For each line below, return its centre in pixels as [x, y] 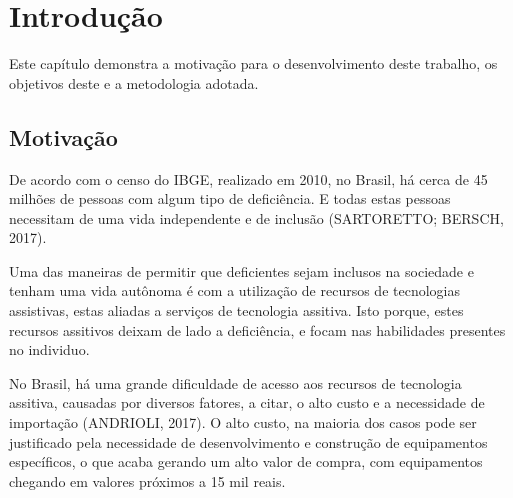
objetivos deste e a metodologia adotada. [134, 82]
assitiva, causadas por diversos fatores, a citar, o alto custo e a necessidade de [247, 402]
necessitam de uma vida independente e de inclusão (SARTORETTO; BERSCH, [256, 217]
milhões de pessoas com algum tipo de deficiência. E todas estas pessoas [230, 198]
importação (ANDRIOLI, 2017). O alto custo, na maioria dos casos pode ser [243, 422]
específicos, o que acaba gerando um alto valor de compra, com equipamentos [246, 461]
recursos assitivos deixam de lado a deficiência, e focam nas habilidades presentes [257, 329]
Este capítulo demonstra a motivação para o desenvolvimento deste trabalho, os [253, 63]
